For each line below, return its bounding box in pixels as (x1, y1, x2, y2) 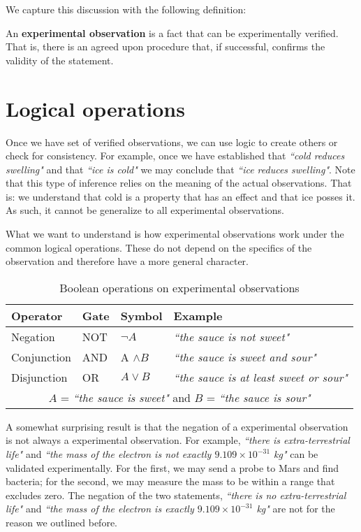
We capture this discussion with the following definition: (6, 2, 246, 16)
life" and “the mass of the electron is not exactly (6, 447, 212, 461)
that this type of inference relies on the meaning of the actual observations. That (6, 175, 352, 190)
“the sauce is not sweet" (173, 328, 290, 345)
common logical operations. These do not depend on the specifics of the (6, 240, 312, 254)
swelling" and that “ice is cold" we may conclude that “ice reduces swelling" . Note (6, 161, 355, 176)
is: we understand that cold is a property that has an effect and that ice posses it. (6, 189, 355, 203)
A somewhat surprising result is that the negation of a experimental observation (6, 419, 348, 433)
